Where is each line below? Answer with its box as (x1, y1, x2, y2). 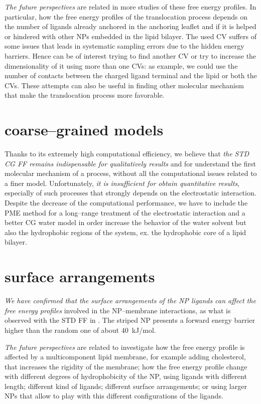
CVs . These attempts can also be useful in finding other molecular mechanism (5, 80, 244, 90)
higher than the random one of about (5, 324, 119, 335)
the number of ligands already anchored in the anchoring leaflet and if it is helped (5, 21, 256, 32)
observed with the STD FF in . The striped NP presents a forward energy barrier (5, 315, 255, 325)
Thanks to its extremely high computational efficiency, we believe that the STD (5, 148, 249, 159)
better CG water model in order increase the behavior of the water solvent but (5, 217, 246, 228)
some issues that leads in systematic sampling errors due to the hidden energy (5, 41, 244, 51)
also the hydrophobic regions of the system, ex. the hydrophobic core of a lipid (5, 227, 246, 237)
